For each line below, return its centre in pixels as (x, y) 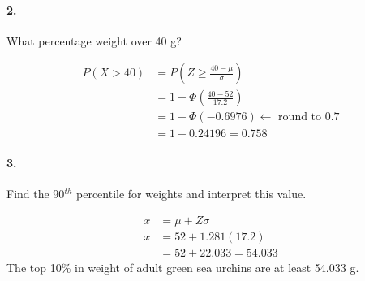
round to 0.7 (309, 117)
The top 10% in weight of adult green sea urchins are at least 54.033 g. (183, 267)
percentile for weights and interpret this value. (191, 194)
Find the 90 (36, 194)
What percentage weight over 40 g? (94, 40)
